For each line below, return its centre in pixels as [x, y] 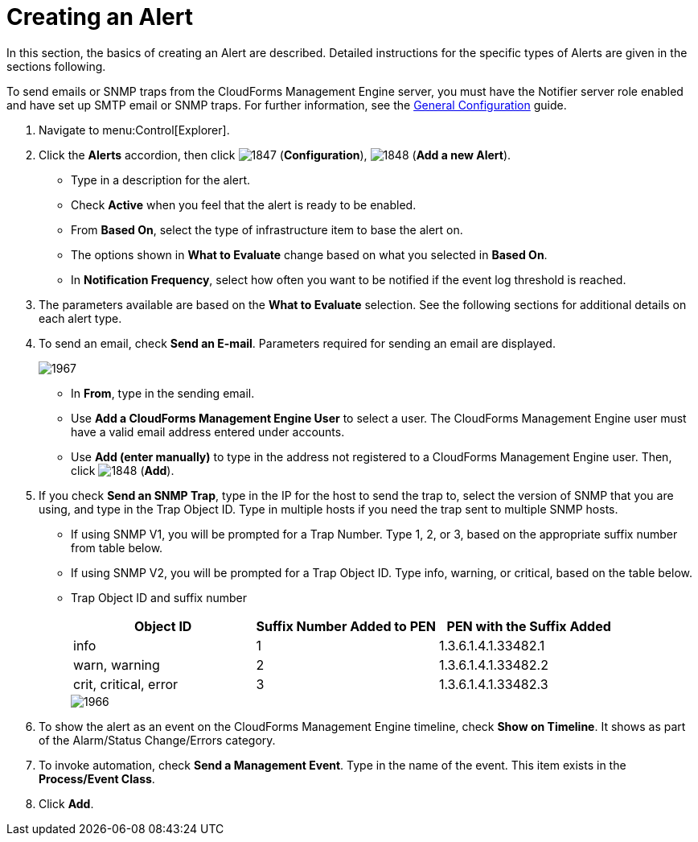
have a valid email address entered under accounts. [208, 431]
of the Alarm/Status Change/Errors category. [157, 740]
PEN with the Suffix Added [529, 626]
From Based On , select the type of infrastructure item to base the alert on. [267, 229]
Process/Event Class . [97, 778]
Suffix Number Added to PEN [346, 626]
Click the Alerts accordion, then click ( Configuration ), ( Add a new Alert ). [275, 155]
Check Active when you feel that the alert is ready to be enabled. [244, 204]
